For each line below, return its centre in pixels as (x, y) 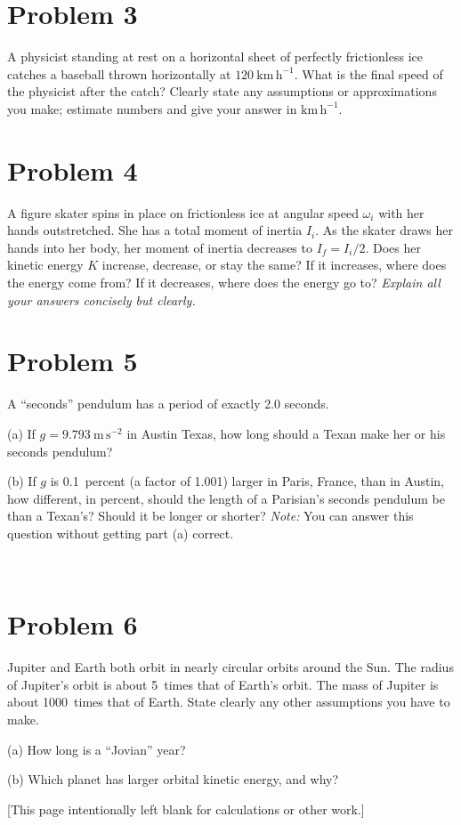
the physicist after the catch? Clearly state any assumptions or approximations (222, 91)
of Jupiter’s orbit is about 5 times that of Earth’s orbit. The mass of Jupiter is (223, 684)
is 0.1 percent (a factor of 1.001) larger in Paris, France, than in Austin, (247, 481)
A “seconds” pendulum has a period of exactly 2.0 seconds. (168, 404)
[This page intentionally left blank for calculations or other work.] (186, 809)
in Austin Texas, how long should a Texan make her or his (286, 433)
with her (401, 212)
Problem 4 (73, 170)
